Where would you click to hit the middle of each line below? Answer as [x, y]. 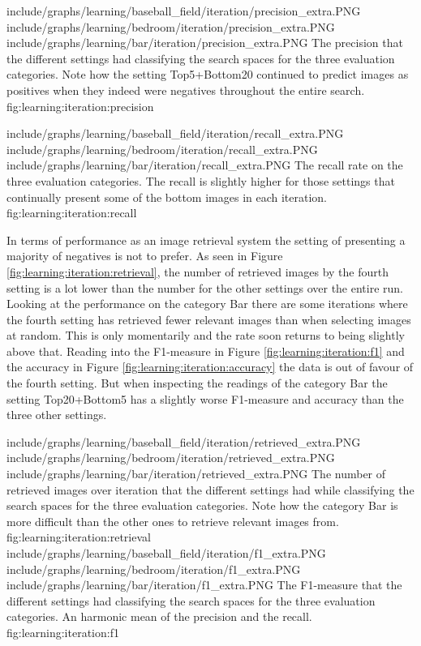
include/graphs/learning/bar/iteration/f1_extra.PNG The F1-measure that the [204, 585]
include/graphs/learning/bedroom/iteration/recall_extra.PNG [162, 149]
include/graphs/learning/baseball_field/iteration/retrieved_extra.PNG [184, 441]
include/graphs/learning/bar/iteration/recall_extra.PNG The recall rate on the [205, 165]
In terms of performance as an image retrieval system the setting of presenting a [206, 240]
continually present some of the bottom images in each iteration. [167, 197]
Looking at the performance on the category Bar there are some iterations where [207, 304]
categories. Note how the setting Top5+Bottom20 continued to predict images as [208, 74]
